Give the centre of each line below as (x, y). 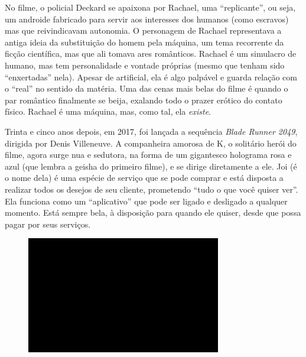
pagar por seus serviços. (48, 224)
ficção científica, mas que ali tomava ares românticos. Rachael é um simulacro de (151, 53)
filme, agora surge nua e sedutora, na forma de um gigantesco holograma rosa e (148, 155)
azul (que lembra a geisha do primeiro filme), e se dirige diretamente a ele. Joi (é (151, 166)
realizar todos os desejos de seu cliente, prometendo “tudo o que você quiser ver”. (152, 189)
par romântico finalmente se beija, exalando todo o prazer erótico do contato (144, 100)
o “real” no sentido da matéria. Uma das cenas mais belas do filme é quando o (147, 88)
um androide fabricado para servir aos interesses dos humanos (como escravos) (147, 19)
